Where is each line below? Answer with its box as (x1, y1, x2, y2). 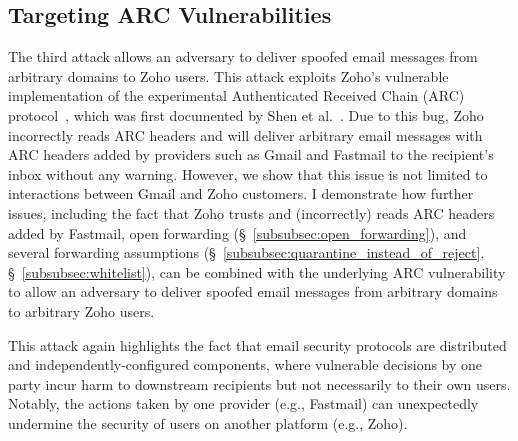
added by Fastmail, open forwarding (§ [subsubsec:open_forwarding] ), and (8, 222, 467, 243)
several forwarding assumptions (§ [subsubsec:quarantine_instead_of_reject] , (8, 242, 485, 263)
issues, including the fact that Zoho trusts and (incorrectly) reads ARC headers (8, 202, 495, 223)
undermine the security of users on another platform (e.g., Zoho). (8, 412, 408, 433)
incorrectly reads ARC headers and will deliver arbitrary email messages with (8, 124, 483, 145)
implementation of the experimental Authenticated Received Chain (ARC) (8, 85, 465, 106)
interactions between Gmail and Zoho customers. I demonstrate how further (8, 183, 474, 204)
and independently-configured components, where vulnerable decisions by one (8, 354, 483, 375)
